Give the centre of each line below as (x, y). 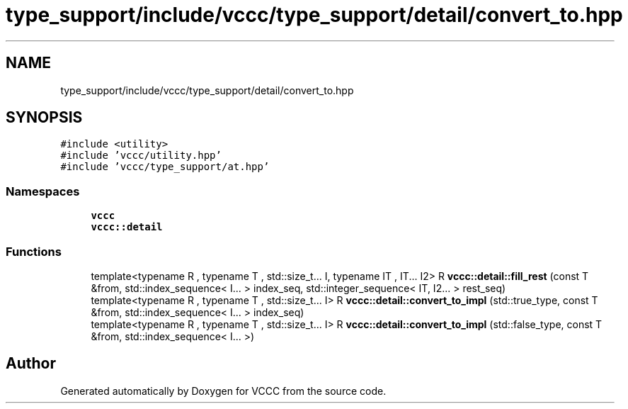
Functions (34, 251)
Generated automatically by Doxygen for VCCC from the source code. (223, 391)
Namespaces (43, 191)
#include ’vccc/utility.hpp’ (141, 156)
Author (31, 364)
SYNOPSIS (44, 118)
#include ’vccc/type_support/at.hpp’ (165, 167)
